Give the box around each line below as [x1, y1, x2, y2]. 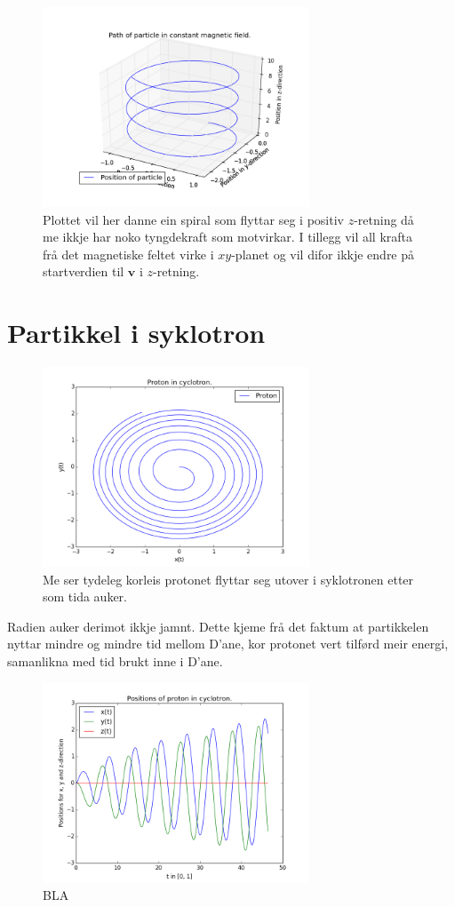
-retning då [354, 210, 414, 228]
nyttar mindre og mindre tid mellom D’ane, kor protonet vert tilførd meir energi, [7, 634, 449, 653]
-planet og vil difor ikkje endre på [231, 244, 415, 263]
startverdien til [43, 262, 124, 281]
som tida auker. [43, 587, 128, 606]
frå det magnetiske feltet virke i [43, 244, 214, 263]
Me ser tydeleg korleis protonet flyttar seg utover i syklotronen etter [43, 569, 414, 588]
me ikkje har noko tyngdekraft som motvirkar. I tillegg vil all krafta [43, 227, 413, 246]
